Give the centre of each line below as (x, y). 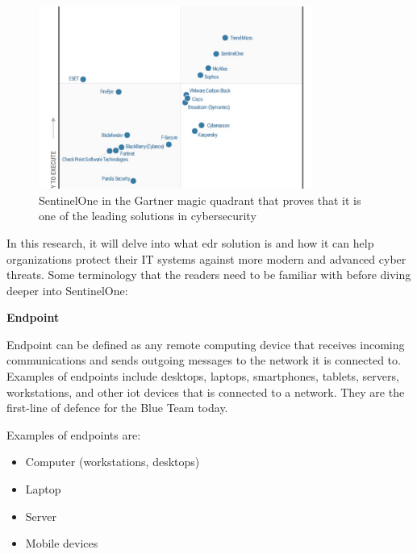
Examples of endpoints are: (74, 434)
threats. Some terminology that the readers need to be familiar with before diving (209, 275)
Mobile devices (62, 543)
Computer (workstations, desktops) (113, 462)
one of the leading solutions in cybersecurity (148, 216)
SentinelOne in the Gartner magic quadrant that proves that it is (200, 200)
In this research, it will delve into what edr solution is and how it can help (190, 242)
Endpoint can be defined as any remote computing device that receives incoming (206, 344)
